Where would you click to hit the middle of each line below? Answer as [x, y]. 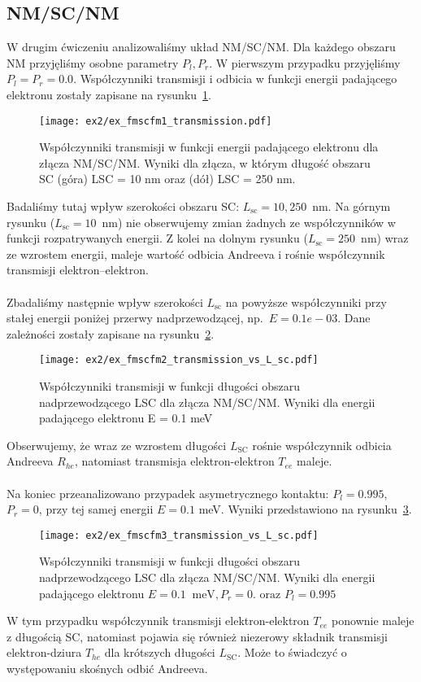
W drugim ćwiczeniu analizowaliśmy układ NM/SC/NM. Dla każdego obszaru [201, 47]
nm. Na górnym [352, 206]
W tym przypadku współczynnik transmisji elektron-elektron [158, 621]
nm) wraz [385, 238]
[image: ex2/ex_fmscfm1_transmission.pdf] [156, 121]
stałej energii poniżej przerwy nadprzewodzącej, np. [135, 318]
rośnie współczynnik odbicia [322, 445]
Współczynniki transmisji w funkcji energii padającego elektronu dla [209, 147]
